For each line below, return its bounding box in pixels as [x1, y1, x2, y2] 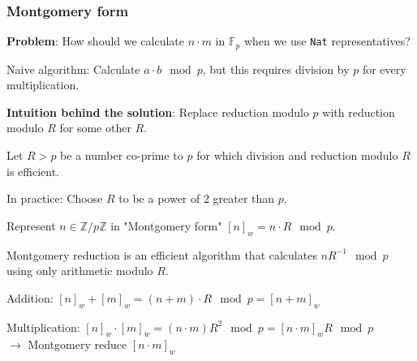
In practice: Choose [6, 190, 103, 207]
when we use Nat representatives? [243, 32, 411, 49]
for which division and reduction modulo [196, 147, 398, 164]
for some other [59, 119, 131, 136]
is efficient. [6, 162, 60, 179]
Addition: [6, 289, 54, 306]
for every [362, 60, 406, 77]
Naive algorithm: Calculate [6, 60, 140, 77]
